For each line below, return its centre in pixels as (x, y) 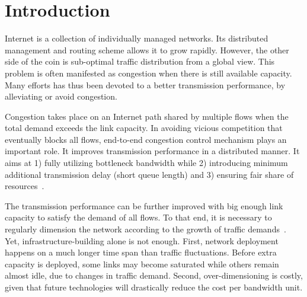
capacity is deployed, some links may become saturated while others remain (142, 264)
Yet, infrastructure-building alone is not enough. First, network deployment (142, 240)
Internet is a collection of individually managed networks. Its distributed (137, 38)
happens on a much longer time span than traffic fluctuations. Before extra (141, 252)
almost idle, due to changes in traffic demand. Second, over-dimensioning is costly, (154, 275)
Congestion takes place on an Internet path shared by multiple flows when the (147, 116)
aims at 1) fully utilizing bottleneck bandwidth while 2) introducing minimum (146, 163)
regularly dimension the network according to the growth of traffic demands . (145, 229)
